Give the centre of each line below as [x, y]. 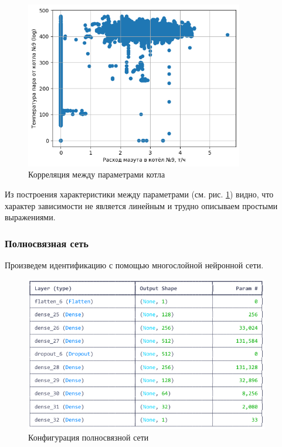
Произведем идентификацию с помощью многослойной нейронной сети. [134, 265]
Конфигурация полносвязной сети [89, 437]
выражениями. [30, 217]
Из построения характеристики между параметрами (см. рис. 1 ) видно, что [139, 194]
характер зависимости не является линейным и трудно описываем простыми [141, 205]
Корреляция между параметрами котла [97, 174]
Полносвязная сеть [47, 243]
